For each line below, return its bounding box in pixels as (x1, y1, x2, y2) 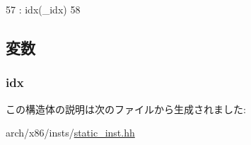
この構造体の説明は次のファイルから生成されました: (6, 101, 246, 116)
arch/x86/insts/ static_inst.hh (6, 125, 135, 140)
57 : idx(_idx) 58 (6, 2, 81, 16)
